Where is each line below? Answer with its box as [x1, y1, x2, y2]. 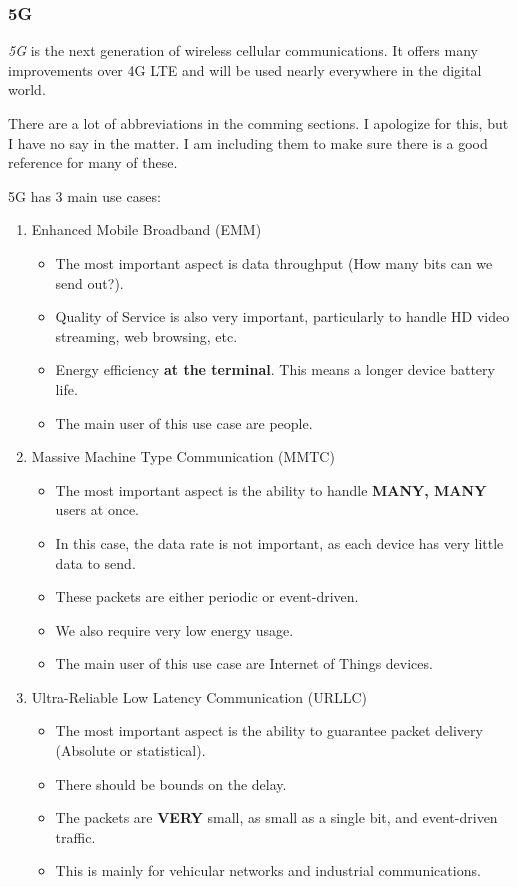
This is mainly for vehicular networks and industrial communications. [55, 860, 481, 881]
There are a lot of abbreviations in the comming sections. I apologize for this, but [8, 113, 509, 133]
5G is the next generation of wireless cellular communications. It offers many [8, 40, 478, 61]
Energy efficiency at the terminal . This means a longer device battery [55, 359, 495, 380]
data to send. [55, 552, 136, 573]
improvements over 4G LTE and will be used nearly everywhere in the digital [8, 59, 482, 80]
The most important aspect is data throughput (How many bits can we [55, 252, 493, 273]
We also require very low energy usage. [55, 619, 294, 640]
